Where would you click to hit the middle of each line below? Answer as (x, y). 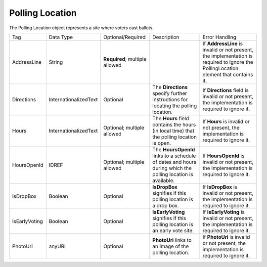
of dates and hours (175, 162)
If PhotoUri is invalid (226, 237)
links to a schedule (174, 156)
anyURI (57, 246)
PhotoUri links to (172, 240)
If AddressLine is (223, 44)
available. (164, 180)
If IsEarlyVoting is (223, 212)
